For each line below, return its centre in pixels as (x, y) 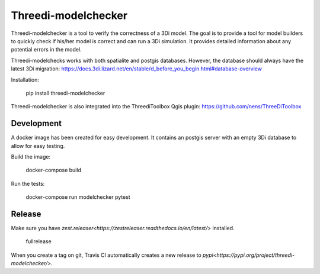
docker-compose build (53, 170)
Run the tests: (28, 183)
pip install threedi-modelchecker (65, 93)
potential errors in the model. (47, 50)
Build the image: (31, 156)
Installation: (25, 79)
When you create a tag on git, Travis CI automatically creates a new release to (106, 255)
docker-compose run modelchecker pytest (78, 197)
